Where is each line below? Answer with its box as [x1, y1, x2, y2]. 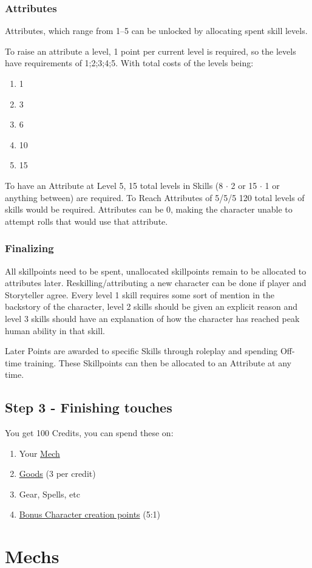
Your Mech [19, 447, 60, 459]
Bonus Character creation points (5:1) [19, 508, 161, 521]
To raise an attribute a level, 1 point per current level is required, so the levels [5, 44, 296, 57]
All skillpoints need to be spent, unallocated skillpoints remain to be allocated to [5, 264, 307, 277]
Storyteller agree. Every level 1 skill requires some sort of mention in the [5, 288, 275, 301]
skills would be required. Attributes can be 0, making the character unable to [5, 203, 293, 216]
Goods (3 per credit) [19, 467, 96, 480]
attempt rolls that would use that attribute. [5, 214, 168, 227]
